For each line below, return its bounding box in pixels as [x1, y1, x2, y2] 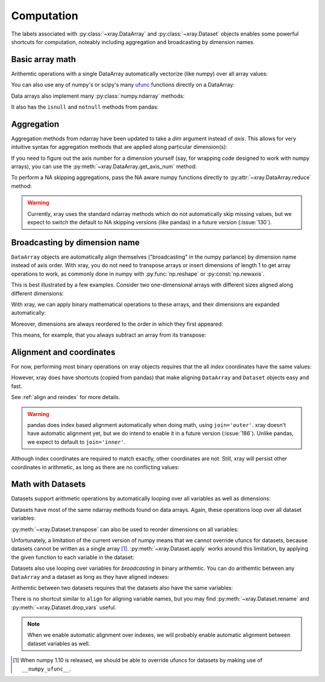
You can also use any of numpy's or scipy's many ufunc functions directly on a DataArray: [11, 81, 235, 89]
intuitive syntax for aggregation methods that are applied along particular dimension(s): [11, 144, 228, 151]
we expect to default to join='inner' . [27, 438, 126, 446]
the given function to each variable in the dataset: [11, 554, 135, 561]
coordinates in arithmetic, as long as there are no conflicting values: [11, 463, 180, 470]
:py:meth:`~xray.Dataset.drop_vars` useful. [11, 604, 117, 611]
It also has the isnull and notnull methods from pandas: [11, 103, 159, 111]
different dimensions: [11, 289, 64, 297]
